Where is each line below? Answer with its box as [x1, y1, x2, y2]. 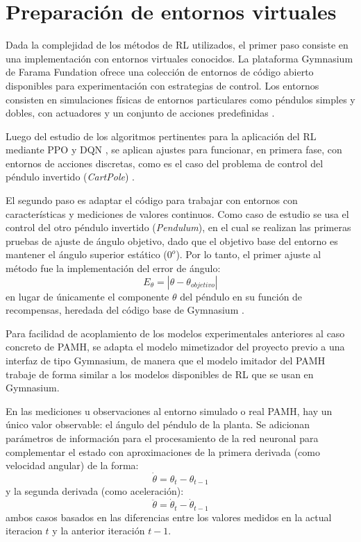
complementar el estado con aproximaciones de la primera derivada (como [6, 444, 320, 459]
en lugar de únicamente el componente [6, 289, 169, 303]
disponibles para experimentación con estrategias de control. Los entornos [6, 78, 319, 92]
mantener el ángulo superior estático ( [6, 247, 167, 262]
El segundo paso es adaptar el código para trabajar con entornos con [6, 193, 298, 208]
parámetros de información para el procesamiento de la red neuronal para [6, 430, 319, 445]
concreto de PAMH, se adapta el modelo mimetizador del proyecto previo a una [6, 339, 345, 354]
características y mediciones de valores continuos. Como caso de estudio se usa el [6, 206, 349, 221]
